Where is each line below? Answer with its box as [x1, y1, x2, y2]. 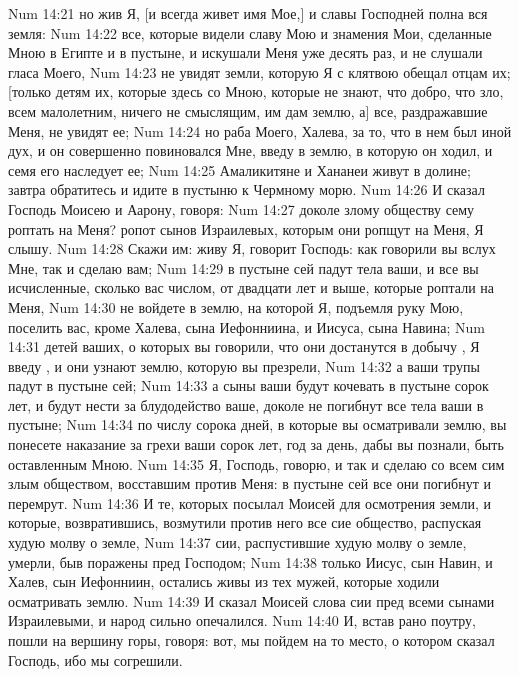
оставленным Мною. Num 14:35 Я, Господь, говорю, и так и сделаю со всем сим [8, 453, 505, 474]
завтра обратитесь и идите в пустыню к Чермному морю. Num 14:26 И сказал [8, 179, 485, 200]
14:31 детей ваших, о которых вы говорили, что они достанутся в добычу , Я [8, 336, 480, 357]
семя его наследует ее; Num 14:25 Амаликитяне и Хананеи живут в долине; [8, 159, 471, 180]
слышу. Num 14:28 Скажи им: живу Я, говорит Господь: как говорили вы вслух [8, 238, 496, 259]
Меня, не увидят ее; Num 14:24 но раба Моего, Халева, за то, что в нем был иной [8, 120, 512, 141]
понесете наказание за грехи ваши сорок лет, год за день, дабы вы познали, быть [8, 434, 504, 455]
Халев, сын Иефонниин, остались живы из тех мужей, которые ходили [8, 571, 440, 592]
